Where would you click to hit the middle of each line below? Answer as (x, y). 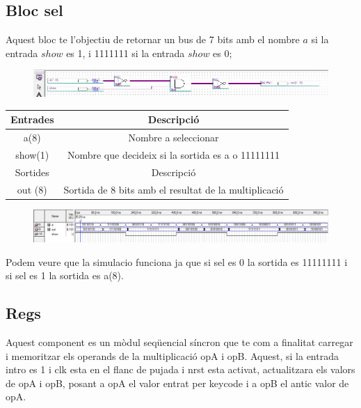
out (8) (32, 189)
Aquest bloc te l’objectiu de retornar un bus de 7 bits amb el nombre (153, 39)
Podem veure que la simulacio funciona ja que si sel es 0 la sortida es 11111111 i (177, 261)
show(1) (32, 154)
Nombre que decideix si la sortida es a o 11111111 (174, 154)
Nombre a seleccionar (174, 138)
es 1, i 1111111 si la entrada (126, 53)
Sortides (32, 172)
